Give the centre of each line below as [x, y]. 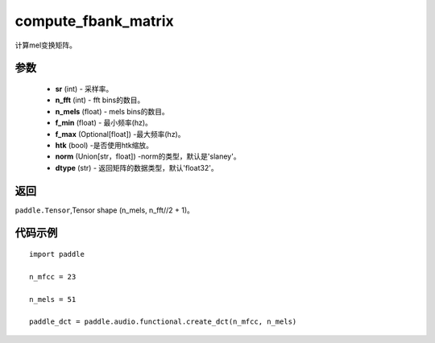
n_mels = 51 [53, 299]
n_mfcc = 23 [53, 277]
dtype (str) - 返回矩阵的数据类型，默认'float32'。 [137, 167]
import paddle [57, 254]
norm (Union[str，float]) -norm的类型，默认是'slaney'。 [148, 156]
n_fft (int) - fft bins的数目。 [100, 100]
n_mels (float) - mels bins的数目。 [112, 111]
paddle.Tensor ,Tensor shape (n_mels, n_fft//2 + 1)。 [105, 210]
